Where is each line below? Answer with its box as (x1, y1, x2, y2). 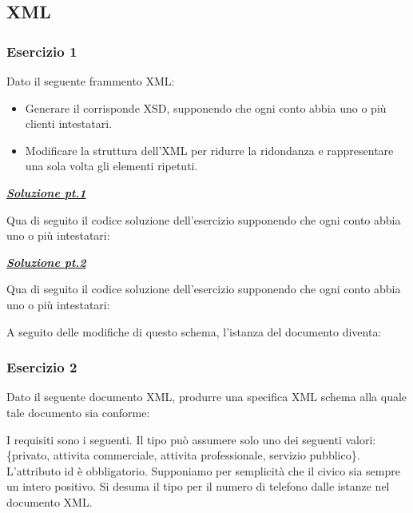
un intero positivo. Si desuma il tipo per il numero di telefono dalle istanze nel (6, 478, 390, 495)
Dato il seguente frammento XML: (6, 73, 175, 89)
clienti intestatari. (25, 115, 113, 132)
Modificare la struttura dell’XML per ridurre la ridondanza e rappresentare (25, 141, 394, 158)
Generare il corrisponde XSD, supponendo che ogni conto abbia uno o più (25, 99, 387, 116)
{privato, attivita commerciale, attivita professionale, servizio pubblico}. (6, 447, 360, 463)
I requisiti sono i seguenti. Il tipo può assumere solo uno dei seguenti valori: (6, 431, 376, 447)
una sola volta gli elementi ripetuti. (25, 157, 198, 174)
